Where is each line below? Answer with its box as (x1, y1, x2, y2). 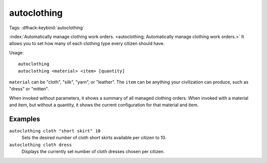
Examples (9, 115, 41, 123)
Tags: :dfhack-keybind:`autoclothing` (9, 25, 85, 31)
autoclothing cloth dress (9, 142, 72, 148)
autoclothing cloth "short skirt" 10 (9, 128, 101, 133)
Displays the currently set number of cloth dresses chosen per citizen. (21, 149, 165, 155)
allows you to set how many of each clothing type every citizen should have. (9, 41, 165, 46)
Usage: (9, 49, 24, 55)
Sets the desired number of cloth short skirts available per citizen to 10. (21, 135, 167, 141)
